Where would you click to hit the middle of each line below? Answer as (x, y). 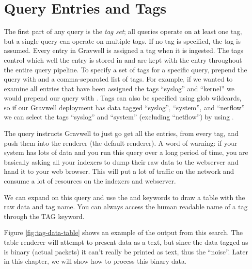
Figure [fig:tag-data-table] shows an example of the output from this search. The (123, 232)
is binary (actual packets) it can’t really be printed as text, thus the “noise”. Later (126, 251)
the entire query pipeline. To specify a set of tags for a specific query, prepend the (126, 69)
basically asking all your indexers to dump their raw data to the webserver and (121, 161)
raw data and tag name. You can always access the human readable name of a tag (126, 207)
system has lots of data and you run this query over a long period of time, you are (126, 152)
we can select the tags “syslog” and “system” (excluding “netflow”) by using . (119, 117)
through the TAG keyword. (44, 216)
